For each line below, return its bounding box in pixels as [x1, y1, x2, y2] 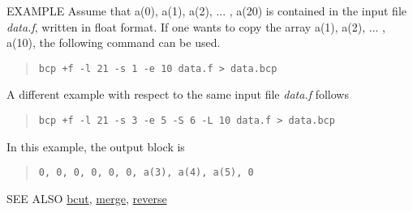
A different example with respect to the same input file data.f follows [6, 86, 349, 103]
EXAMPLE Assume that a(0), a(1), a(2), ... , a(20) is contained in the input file [6, 2, 407, 19]
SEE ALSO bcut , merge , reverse [6, 189, 167, 206]
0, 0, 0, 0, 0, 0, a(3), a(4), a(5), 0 [38, 167, 254, 179]
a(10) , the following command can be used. [6, 34, 221, 51]
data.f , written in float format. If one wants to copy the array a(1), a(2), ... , [6, 18, 386, 35]
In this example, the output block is [6, 138, 185, 155]
